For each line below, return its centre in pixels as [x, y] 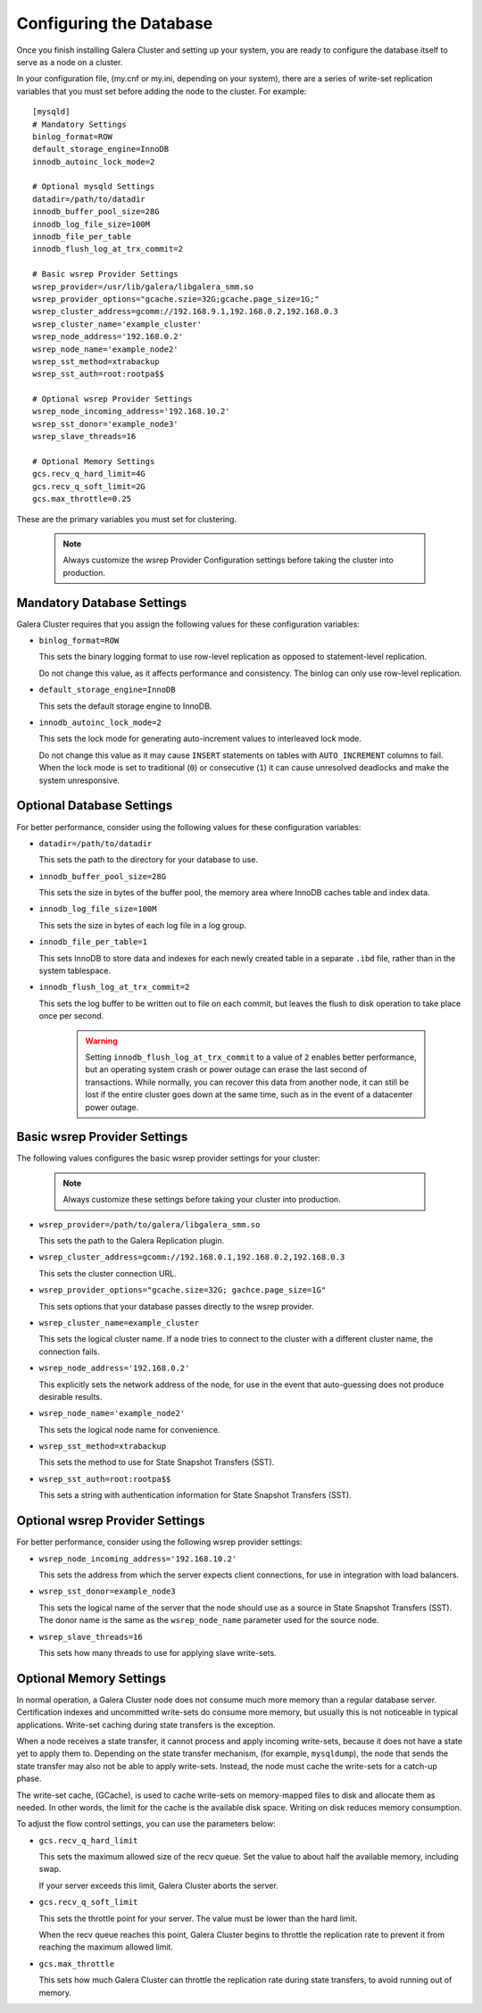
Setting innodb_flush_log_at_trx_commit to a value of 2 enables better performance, [251, 1057]
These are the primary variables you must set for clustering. [126, 519]
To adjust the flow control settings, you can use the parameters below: [146, 1824]
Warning [101, 1041]
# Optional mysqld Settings [94, 187]
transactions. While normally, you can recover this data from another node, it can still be [247, 1082]
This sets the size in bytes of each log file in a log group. [143, 925]
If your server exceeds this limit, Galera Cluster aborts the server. [158, 1885]
